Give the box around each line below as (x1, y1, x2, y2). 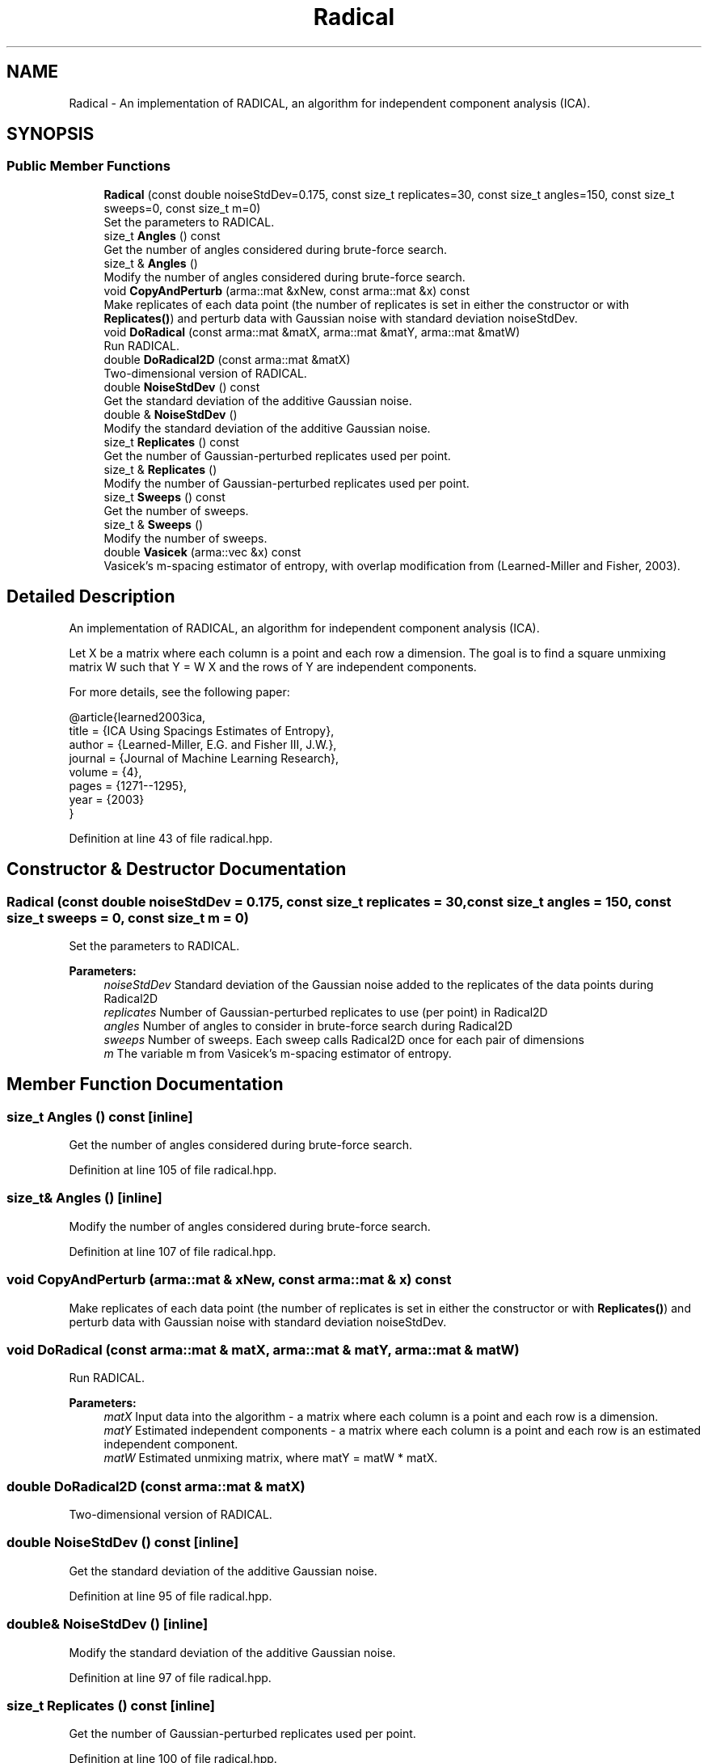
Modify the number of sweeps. (103, 531, 268, 545)
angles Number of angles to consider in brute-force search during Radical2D (103, 1018, 513, 1033)
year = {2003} (69, 792, 145, 806)
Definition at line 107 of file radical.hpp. (69, 1244, 276, 1258)
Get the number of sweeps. (103, 503, 249, 518)
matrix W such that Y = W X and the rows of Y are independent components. (69, 659, 477, 674)
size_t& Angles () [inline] (6, 1190, 162, 1207)
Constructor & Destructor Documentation (6, 859, 347, 880)
